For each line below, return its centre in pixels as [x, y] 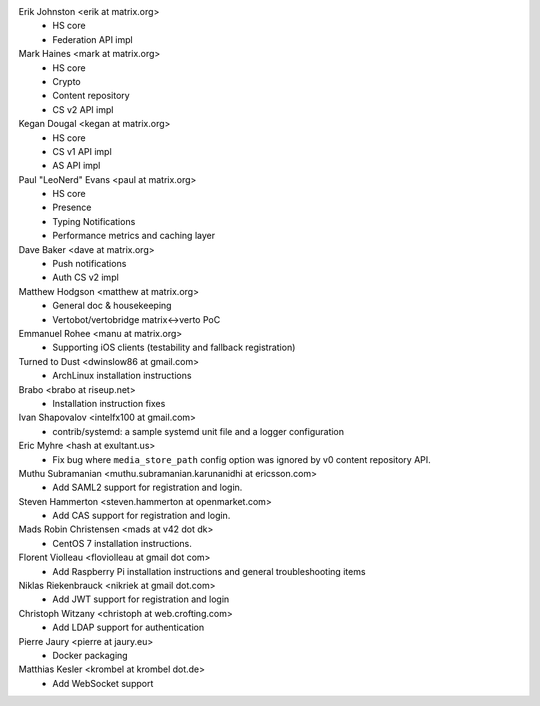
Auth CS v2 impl [85, 277]
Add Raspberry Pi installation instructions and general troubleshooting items [209, 571]
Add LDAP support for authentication [128, 627]
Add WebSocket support [103, 683]
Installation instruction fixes [109, 403]
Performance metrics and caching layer [133, 236]
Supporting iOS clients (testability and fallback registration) [174, 347]
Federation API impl [93, 39]
